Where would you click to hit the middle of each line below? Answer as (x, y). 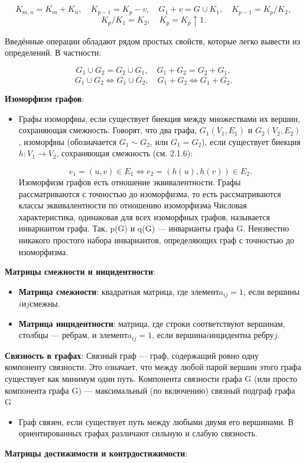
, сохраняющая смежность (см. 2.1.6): (125, 153)
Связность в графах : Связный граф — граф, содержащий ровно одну (132, 355)
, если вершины (271, 291)
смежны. (45, 303)
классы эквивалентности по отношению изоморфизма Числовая (133, 205)
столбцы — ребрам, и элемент (73, 335)
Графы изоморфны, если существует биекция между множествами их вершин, (159, 118)
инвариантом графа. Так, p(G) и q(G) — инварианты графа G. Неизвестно (154, 228)
